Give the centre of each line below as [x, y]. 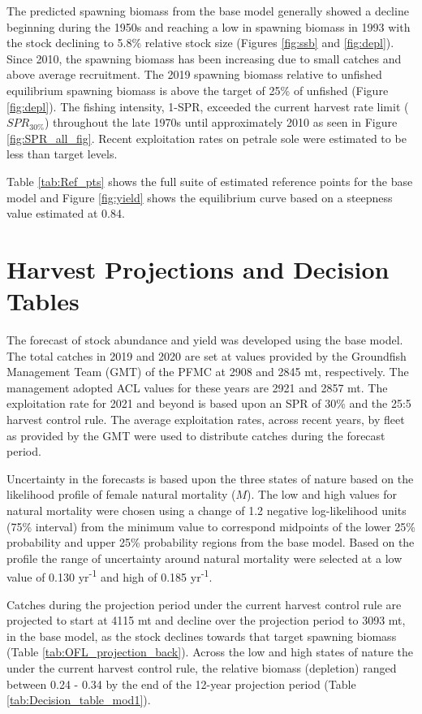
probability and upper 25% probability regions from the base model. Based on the [211, 542]
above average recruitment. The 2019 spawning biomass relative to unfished [194, 74]
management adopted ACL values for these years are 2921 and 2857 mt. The [197, 387]
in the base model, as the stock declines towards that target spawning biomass [202, 636]
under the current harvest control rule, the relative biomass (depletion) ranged [202, 667]
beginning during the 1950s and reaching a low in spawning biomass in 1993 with [209, 26]
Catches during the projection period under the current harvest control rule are [204, 604]
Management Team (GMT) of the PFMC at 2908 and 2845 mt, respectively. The [208, 372]
